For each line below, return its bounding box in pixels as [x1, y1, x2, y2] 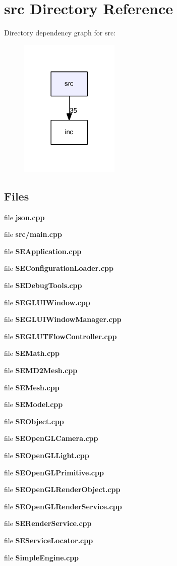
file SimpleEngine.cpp [4, 552, 79, 562]
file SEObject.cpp [4, 416, 64, 426]
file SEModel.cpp [4, 399, 63, 410]
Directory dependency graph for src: [4, 27, 115, 38]
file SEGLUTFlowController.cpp [4, 331, 117, 341]
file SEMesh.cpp [4, 382, 60, 392]
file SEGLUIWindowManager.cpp [4, 314, 122, 325]
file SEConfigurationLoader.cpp [4, 263, 113, 273]
